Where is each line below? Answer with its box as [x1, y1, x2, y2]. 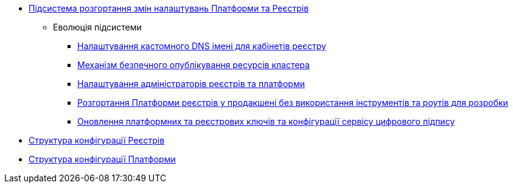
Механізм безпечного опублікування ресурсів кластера [77, 60, 310, 70]
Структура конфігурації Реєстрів [29, 135, 165, 145]
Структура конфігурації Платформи [29, 154, 176, 164]
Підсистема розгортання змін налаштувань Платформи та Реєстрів [29, 3, 309, 13]
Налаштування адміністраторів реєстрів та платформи [77, 78, 305, 89]
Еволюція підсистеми [53, 22, 142, 32]
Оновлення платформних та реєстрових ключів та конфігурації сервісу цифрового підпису [77, 116, 455, 127]
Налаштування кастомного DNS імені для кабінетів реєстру [77, 41, 326, 51]
